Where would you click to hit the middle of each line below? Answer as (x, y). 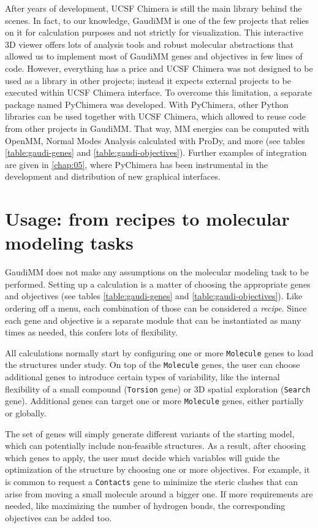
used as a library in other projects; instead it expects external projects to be (148, 80)
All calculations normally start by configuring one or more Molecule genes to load (159, 352)
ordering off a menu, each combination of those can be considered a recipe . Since (156, 308)
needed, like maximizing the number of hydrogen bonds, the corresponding (145, 506)
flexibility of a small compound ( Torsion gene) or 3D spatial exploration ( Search (158, 388)
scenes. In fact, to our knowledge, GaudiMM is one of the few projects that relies (157, 20)
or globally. (26, 413)
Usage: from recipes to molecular (147, 219)
